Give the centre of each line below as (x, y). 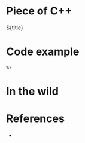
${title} (15, 28)
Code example (43, 52)
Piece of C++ (39, 11)
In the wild (32, 92)
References (35, 119)
